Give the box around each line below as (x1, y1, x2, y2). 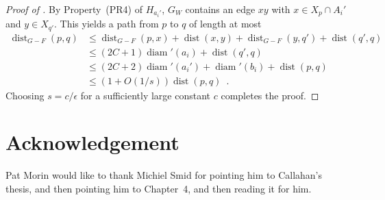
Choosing (5, 88, 45, 102)
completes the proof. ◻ (221, 88, 319, 102)
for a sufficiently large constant (80, 88, 211, 102)
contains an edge (185, 2, 256, 16)
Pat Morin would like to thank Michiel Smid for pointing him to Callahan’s (5, 168, 323, 182)
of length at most (189, 16, 262, 31)
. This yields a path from (54, 16, 159, 31)
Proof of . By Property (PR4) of (5, 2, 143, 16)
